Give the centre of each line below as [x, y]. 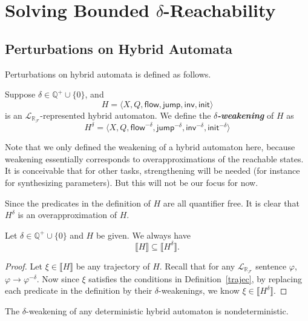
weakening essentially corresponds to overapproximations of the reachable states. [154, 158]
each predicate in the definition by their [79, 290]
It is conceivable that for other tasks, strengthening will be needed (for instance [152, 170]
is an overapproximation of [67, 215]
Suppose [20, 94]
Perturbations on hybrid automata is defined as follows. [108, 74]
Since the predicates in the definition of [78, 203]
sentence [271, 266]
